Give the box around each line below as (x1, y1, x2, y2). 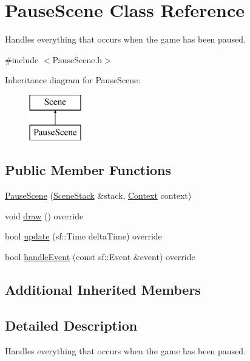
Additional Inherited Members (5, 280, 201, 299)
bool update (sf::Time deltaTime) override (5, 230, 162, 242)
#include (5, 53, 39, 66)
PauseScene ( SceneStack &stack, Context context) (5, 189, 192, 202)
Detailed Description (5, 315, 138, 334)
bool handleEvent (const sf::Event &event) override (5, 250, 195, 263)
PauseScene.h (52, 53, 103, 66)
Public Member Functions (5, 160, 171, 179)
